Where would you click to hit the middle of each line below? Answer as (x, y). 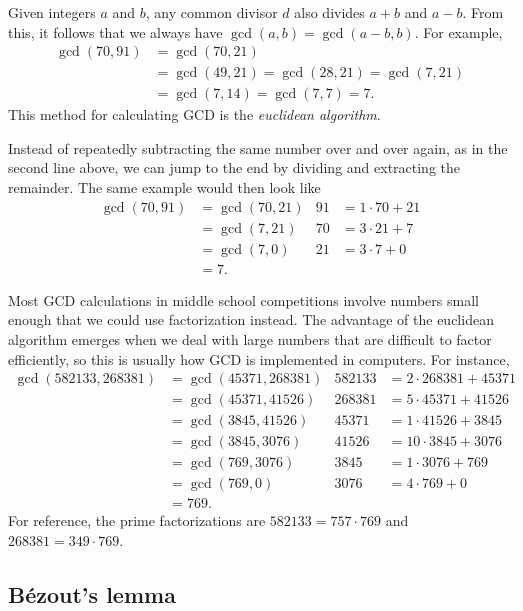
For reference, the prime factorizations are (137, 520)
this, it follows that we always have (115, 31)
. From (483, 12)
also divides (329, 12)
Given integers (52, 12)
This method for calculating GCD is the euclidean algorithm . (194, 114)
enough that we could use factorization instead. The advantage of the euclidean (251, 319)
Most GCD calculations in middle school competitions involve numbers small (243, 299)
